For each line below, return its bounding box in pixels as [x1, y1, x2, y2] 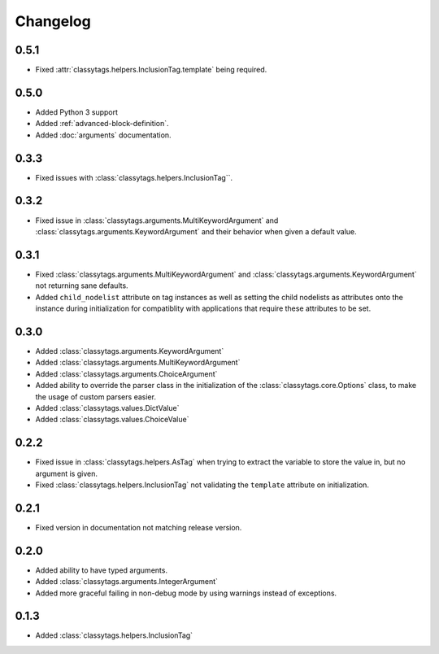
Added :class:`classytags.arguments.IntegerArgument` [35, 577, 219, 586]
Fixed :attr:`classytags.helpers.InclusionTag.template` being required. [35, 65, 267, 75]
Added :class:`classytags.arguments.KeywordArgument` [35, 346, 224, 355]
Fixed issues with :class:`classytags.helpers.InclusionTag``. [35, 172, 233, 182]
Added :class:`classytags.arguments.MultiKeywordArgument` [35, 358, 241, 368]
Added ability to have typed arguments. [35, 565, 168, 575]
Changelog [15, 12, 91, 30]
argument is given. [35, 469, 98, 478]
